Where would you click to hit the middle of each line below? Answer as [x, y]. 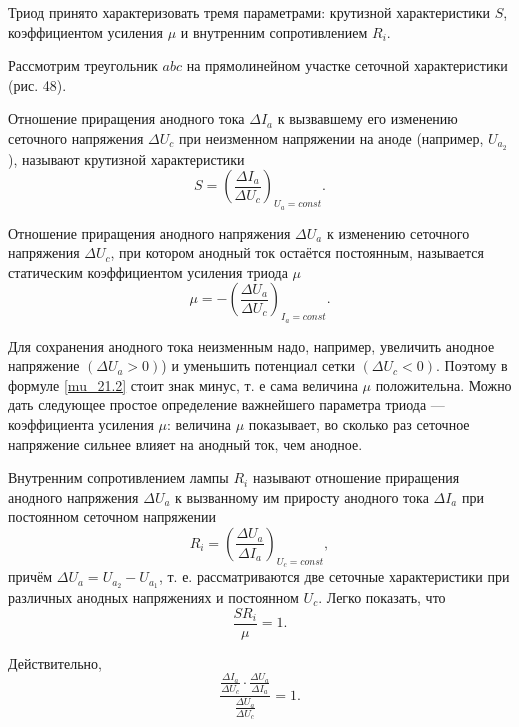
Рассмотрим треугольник [83, 65]
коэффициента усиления [81, 423]
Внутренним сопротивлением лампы [118, 477]
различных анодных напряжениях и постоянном [153, 597]
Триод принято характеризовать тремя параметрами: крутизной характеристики [249, 12]
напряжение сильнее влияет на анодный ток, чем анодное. [185, 443]
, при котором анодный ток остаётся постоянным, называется [297, 252]
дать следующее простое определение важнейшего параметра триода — [226, 404]
